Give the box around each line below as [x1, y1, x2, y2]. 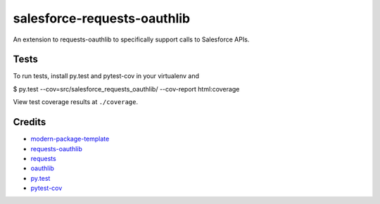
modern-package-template [30, 134, 110, 144]
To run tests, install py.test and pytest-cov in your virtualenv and [13, 72, 200, 80]
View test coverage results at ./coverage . [13, 98, 139, 106]
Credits [13, 116, 46, 128]
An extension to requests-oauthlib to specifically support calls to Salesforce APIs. [13, 35, 250, 44]
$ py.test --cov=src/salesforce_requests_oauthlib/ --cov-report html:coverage [13, 84, 240, 93]
